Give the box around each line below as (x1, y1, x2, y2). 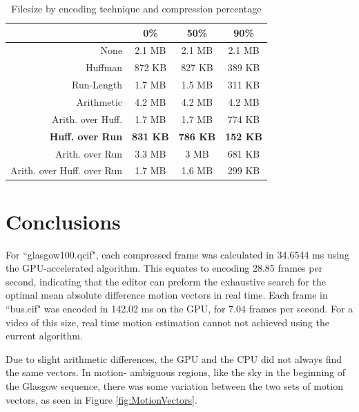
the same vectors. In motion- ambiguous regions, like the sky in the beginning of (6, 365, 346, 380)
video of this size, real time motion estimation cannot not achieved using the (6, 315, 329, 329)
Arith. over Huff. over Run (10, 163, 123, 178)
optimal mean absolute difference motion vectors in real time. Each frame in (6, 288, 328, 302)
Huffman (86, 60, 123, 75)
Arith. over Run (55, 146, 123, 160)
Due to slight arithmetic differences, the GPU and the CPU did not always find (6, 351, 342, 366)
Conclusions (6, 207, 121, 235)
